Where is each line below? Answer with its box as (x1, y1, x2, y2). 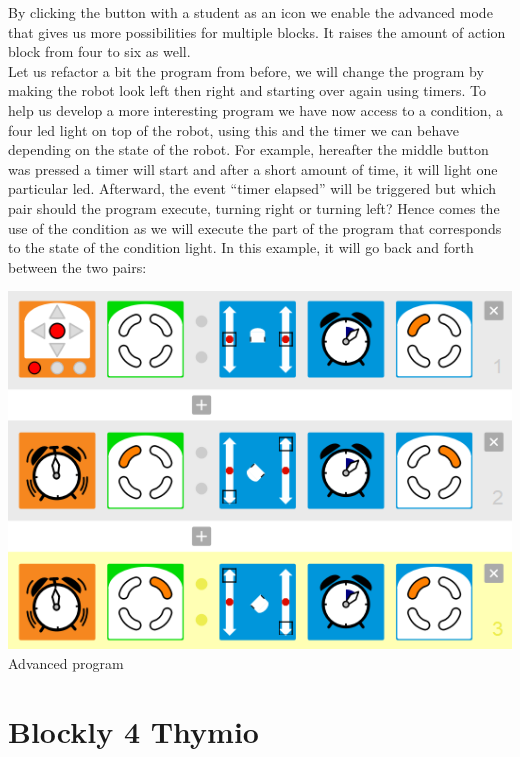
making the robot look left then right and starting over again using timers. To (8, 80, 487, 101)
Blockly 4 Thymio (8, 711, 259, 752)
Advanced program (8, 652, 124, 673)
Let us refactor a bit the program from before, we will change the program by (8, 60, 484, 81)
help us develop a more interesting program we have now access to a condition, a (8, 99, 504, 120)
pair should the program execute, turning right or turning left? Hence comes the (8, 197, 500, 218)
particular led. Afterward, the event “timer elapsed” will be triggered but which (8, 178, 497, 199)
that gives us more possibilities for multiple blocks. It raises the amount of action (8, 21, 506, 42)
